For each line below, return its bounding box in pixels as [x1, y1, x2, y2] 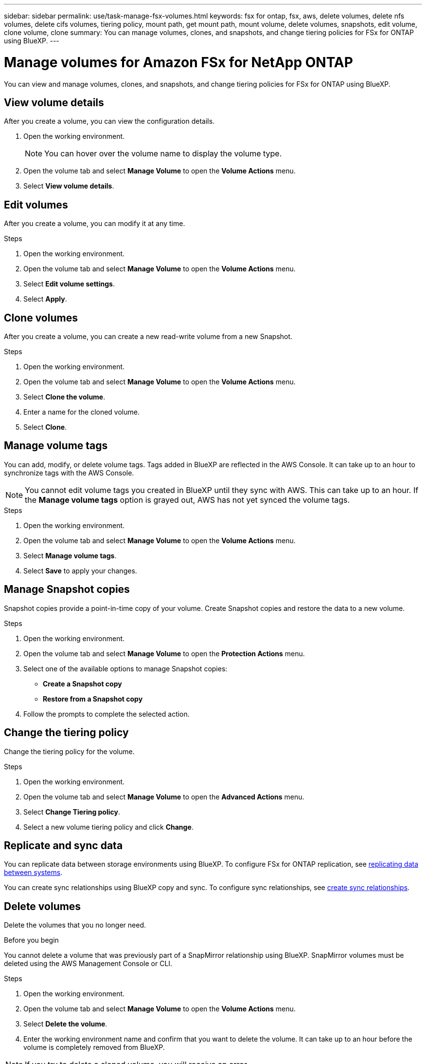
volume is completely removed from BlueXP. [23, 1043, 165, 1052]
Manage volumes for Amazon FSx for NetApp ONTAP [4, 54, 353, 71]
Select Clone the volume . [23, 393, 106, 401]
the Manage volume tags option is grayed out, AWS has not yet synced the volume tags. [25, 494, 350, 505]
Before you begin [4, 936, 59, 945]
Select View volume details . [23, 182, 114, 190]
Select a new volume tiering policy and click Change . [23, 822, 194, 831]
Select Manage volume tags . [23, 551, 117, 560]
